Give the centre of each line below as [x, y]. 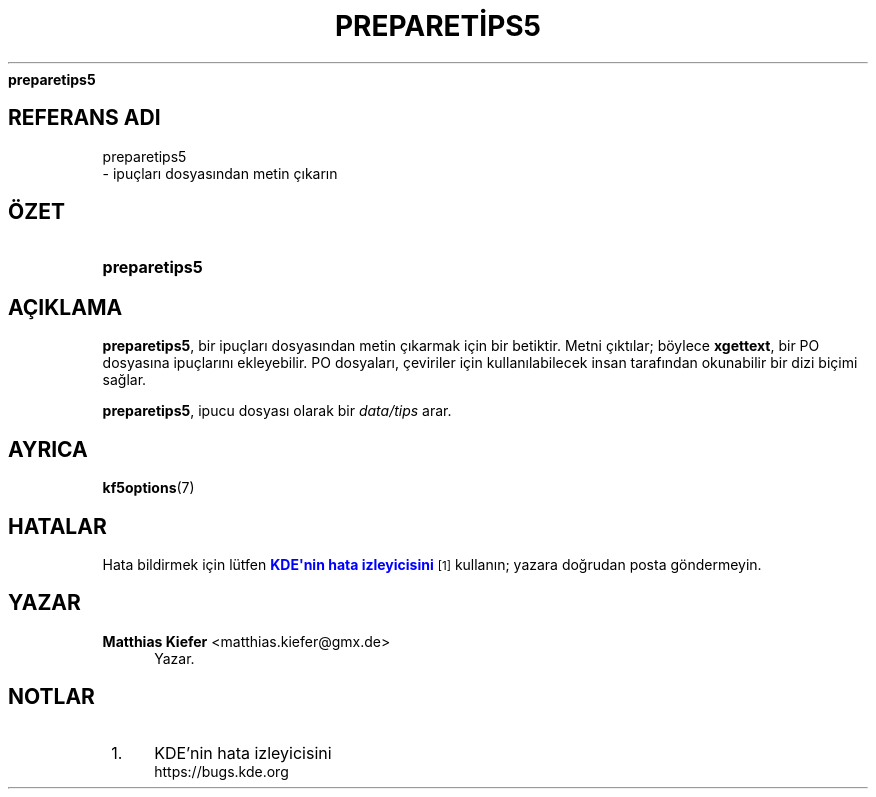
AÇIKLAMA [65, 307]
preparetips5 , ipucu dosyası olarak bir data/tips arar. [277, 411]
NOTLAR [51, 697]
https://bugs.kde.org [221, 771]
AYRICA [48, 449]
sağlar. [124, 380]
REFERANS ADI [84, 118]
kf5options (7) [148, 488]
